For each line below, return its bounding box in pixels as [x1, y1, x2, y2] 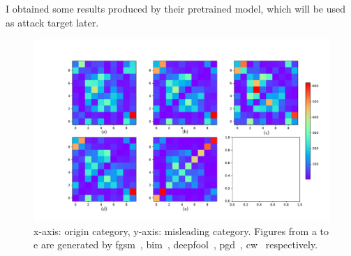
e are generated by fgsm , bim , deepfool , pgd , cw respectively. [33, 237, 318, 252]
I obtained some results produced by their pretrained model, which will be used [6, 1, 346, 15]
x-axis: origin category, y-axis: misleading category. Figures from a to [33, 223, 329, 238]
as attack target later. [6, 15, 99, 29]
